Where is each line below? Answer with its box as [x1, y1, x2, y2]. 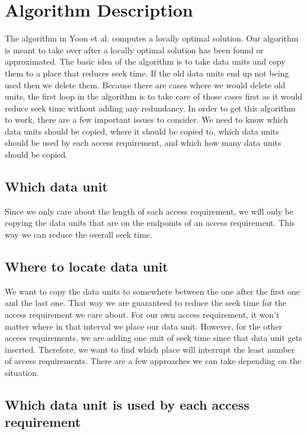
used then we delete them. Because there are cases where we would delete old [5, 78, 286, 91]
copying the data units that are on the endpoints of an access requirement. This [5, 216, 295, 229]
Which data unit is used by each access [5, 395, 250, 413]
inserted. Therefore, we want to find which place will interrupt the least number [5, 343, 295, 355]
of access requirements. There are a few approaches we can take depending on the [5, 355, 302, 367]
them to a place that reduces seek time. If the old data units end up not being [5, 66, 289, 79]
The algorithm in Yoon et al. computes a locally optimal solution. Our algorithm [5, 32, 299, 44]
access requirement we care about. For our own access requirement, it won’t [5, 308, 280, 321]
